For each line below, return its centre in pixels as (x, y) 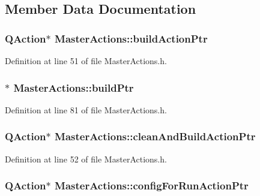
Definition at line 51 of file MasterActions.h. (86, 61)
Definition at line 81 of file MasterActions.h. (86, 109)
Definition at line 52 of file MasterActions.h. (86, 159)
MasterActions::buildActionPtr (131, 38)
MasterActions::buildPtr (74, 87)
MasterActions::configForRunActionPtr (152, 186)
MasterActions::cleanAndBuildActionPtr (155, 136)
